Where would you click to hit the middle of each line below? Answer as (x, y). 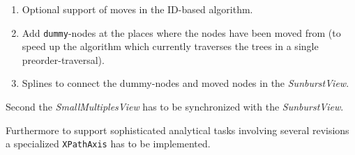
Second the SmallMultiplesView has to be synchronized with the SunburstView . (175, 107)
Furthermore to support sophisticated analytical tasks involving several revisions (177, 130)
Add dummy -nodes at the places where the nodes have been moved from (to (181, 32)
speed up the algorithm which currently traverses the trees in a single (170, 46)
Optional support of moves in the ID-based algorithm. (137, 9)
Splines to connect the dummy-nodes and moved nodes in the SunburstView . (186, 83)
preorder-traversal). (63, 59)
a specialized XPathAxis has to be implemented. (108, 144)
